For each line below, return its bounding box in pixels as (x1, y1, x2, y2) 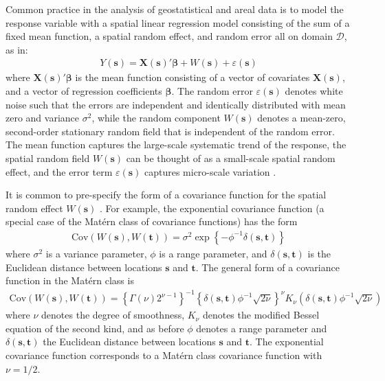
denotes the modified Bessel (202, 308, 320, 322)
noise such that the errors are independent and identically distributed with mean (5, 97, 346, 111)
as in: (5, 42, 28, 56)
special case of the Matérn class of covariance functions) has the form (5, 214, 298, 229)
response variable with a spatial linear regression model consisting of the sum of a (5, 15, 350, 30)
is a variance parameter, (45, 246, 147, 260)
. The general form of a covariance (195, 259, 340, 274)
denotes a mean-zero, (257, 111, 346, 125)
